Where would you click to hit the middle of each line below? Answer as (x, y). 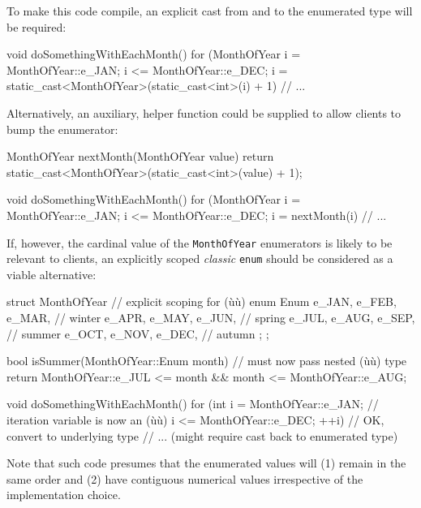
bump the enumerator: (62, 129)
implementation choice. (64, 495)
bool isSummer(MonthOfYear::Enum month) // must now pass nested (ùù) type (207, 361)
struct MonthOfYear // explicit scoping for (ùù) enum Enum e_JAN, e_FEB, (202, 301)
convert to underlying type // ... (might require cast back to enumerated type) (202, 435)
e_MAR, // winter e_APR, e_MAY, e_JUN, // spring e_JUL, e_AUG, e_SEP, (211, 318)
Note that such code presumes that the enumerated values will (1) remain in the (206, 463)
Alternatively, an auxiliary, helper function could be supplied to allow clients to (204, 112)
